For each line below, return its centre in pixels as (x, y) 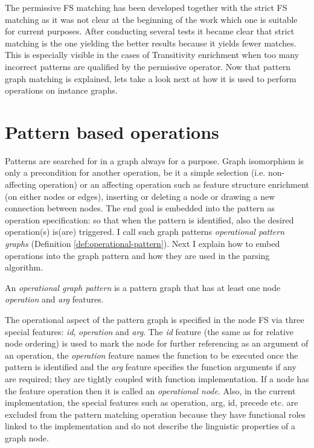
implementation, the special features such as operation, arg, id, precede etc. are (152, 402)
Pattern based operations (112, 131)
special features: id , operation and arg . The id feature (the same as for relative (149, 331)
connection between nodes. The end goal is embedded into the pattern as (140, 208)
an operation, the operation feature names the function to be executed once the (152, 355)
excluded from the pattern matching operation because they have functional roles (155, 414)
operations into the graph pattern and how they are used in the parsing (137, 255)
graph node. (27, 437)
